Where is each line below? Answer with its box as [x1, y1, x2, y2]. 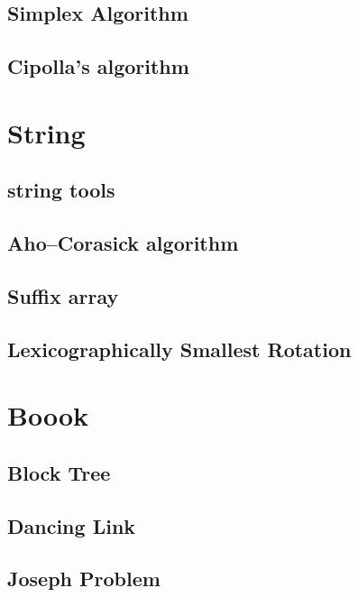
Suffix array [7, 281, 119, 309]
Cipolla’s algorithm [7, 52, 189, 80]
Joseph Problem [7, 565, 161, 592]
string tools [7, 176, 115, 204]
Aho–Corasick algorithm [7, 229, 239, 257]
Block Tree [7, 458, 111, 486]
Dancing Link [7, 511, 136, 539]
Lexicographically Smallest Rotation [7, 335, 352, 363]
